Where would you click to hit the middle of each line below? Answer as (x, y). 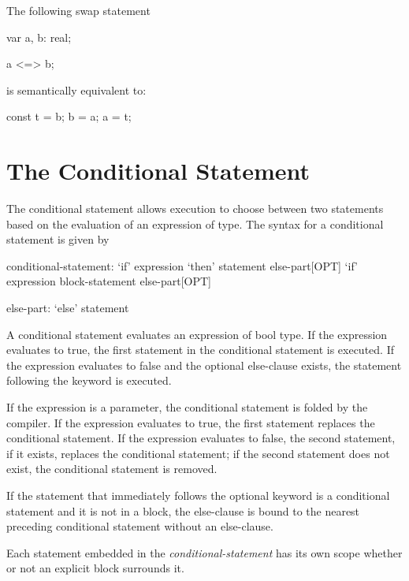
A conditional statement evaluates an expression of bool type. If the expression (197, 334)
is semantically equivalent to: (76, 89)
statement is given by (58, 239)
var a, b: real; (39, 37)
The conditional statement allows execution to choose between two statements (195, 209)
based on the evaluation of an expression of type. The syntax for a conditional (195, 223)
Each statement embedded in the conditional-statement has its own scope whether (204, 552)
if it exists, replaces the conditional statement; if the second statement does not (198, 453)
